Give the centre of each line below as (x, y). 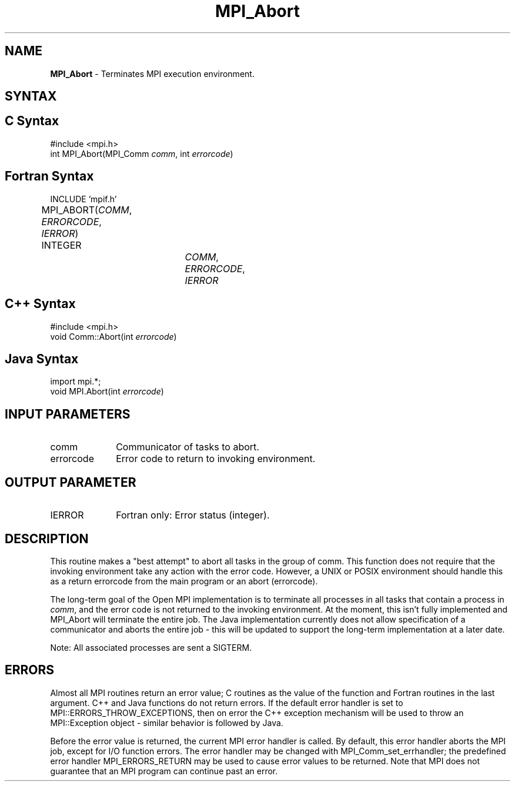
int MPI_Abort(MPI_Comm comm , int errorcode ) (142, 153)
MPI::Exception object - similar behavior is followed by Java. (167, 723)
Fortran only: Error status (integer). (193, 515)
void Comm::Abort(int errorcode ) (113, 336)
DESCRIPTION (47, 539)
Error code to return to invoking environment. (216, 459)
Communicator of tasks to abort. (188, 447)
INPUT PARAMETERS (68, 414)
